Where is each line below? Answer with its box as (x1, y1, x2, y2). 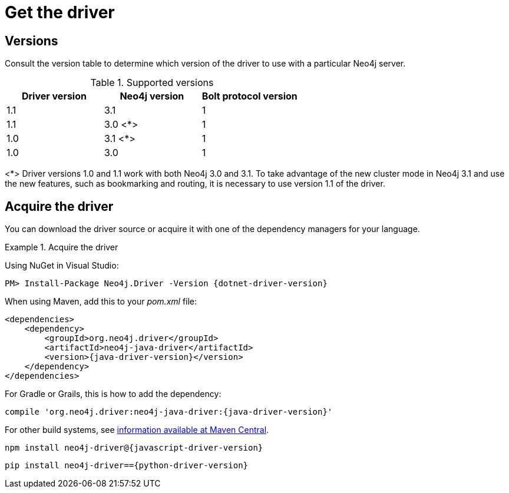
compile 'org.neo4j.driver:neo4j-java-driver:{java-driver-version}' (5, 407, 333, 417)
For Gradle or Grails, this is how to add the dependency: (5, 389, 222, 399)
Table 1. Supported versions (90, 77, 214, 89)
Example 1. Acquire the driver (5, 242, 118, 253)
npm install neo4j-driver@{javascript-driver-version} (5, 443, 263, 453)
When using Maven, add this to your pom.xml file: (5, 296, 197, 307)
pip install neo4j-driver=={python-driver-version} (5, 461, 249, 471)
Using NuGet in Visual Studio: (5, 260, 119, 271)
